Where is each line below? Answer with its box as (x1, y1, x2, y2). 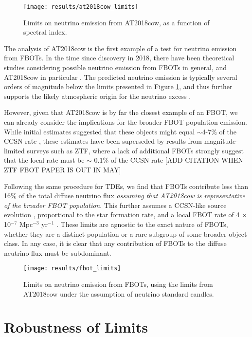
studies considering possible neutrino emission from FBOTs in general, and (4, 62, 227, 73)
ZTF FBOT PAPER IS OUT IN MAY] (4, 164, 121, 174)
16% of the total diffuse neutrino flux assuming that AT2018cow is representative (4, 190, 245, 201)
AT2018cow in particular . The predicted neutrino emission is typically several (4, 72, 237, 82)
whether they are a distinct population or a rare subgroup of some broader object (4, 228, 247, 239)
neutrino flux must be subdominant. (4, 247, 111, 258)
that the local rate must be (4, 155, 85, 165)
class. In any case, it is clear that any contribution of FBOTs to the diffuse (4, 238, 227, 248)
